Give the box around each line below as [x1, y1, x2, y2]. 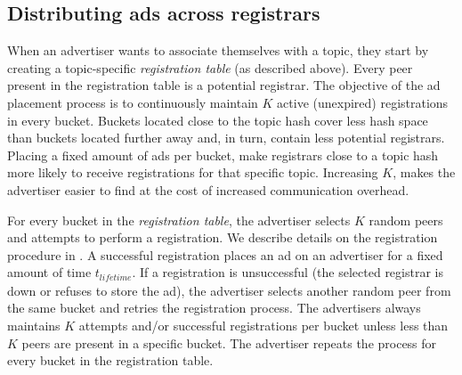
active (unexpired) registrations [277, 93, 449, 111]
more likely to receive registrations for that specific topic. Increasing [7, 163, 378, 182]
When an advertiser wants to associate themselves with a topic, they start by [7, 41, 429, 60]
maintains [7, 315, 61, 334]
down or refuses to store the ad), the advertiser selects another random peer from [7, 281, 451, 299]
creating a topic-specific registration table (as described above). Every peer [7, 58, 413, 77]
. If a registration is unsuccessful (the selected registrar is [132, 263, 443, 281]
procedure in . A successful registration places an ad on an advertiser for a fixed [7, 245, 443, 264]
